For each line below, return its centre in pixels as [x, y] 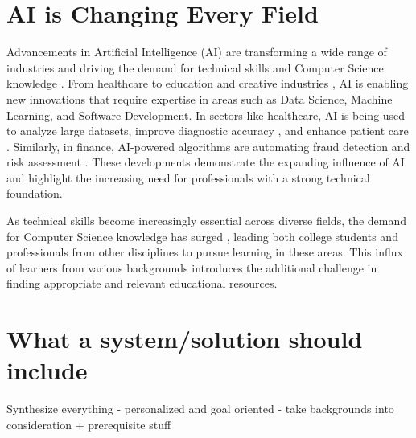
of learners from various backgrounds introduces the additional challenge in [192, 267]
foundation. [35, 193]
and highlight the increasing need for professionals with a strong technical [188, 177]
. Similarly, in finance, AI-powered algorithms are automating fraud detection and [208, 146]
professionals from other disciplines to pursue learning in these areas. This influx [205, 252]
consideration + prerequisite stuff [89, 424]
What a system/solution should [185, 339]
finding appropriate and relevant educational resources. [142, 283]
